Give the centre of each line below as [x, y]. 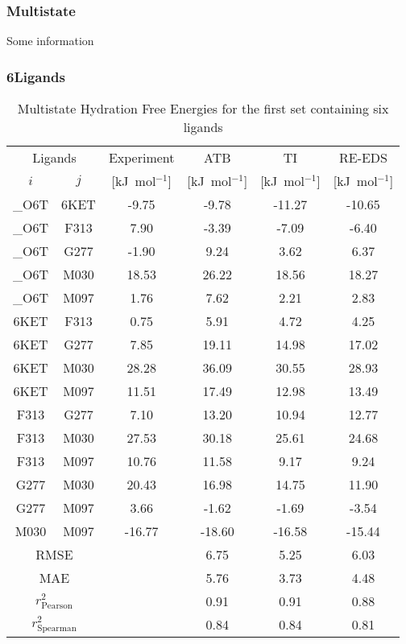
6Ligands [36, 76]
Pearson [57, 605]
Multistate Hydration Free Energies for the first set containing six [203, 109]
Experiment [141, 158]
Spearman [57, 628]
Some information [50, 41]
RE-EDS [363, 158]
